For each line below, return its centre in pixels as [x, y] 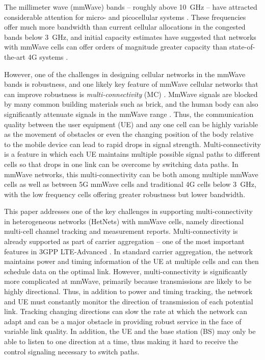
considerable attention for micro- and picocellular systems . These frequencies [125, 17]
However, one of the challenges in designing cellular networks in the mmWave [125, 74]
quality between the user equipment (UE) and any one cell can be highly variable [131, 124]
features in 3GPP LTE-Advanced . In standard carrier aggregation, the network [128, 251]
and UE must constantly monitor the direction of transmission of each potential [129, 301]
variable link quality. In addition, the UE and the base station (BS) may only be [130, 331]
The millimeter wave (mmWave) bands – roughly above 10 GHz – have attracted [131, 7]
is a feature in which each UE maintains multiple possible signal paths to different [132, 154]
